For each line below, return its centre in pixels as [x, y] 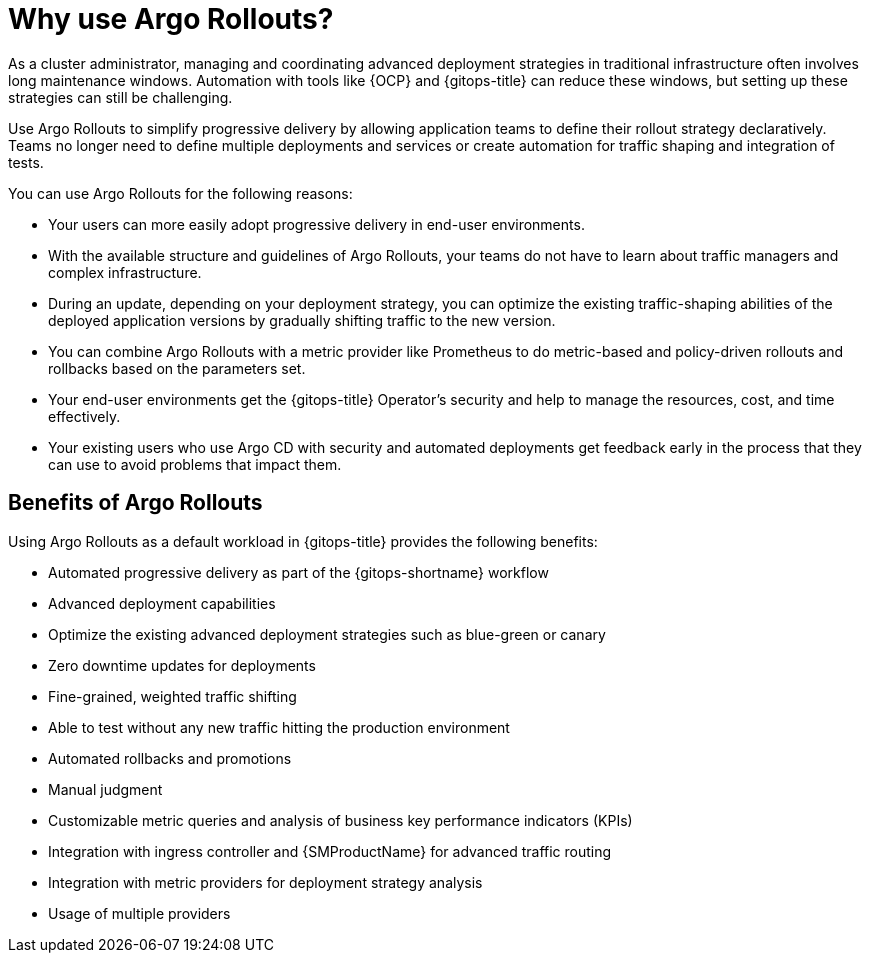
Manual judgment [105, 789]
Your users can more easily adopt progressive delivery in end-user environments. [316, 224]
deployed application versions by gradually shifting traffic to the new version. [302, 320]
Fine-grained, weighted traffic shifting [172, 696]
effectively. [84, 416]
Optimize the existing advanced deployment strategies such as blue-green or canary [327, 634]
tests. [26, 162]
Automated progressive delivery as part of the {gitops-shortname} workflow [298, 572]
